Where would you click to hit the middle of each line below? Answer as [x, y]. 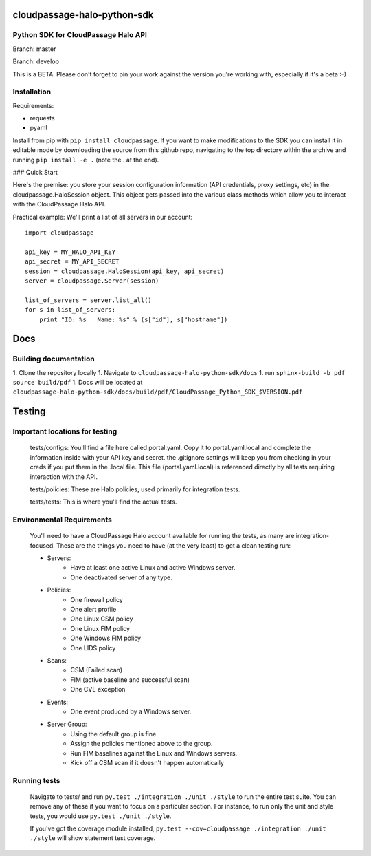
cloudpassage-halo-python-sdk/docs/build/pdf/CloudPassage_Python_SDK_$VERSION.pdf [158, 392]
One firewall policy [97, 599]
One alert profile [93, 610]
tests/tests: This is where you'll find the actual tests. [103, 502]
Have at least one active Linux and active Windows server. [153, 568]
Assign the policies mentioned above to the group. [142, 744]
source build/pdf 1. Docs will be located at [78, 383]
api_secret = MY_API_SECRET [72, 262]
